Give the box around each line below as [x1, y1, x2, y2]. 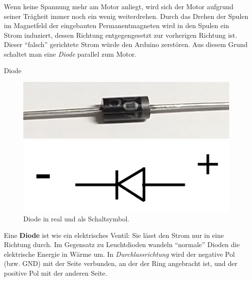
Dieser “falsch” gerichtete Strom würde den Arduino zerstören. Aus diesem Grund [4, 39, 248, 49]
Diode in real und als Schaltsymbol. [23, 214, 130, 224]
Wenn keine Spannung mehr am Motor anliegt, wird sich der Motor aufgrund [4, 1, 234, 11]
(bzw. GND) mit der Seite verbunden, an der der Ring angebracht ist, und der [4, 258, 237, 268]
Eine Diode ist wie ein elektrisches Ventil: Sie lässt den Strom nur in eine [4, 230, 224, 240]
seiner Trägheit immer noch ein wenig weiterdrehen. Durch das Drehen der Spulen [4, 11, 249, 21]
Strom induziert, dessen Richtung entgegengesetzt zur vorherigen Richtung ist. [4, 30, 237, 40]
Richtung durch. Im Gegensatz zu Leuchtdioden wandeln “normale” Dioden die [4, 239, 240, 250]
